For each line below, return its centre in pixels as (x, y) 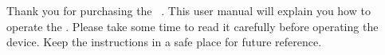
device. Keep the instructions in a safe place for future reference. (164, 42)
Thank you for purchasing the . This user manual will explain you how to (189, 10)
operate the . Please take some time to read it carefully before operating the (192, 26)
